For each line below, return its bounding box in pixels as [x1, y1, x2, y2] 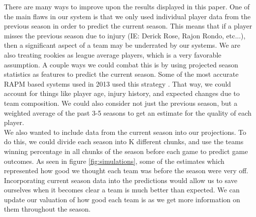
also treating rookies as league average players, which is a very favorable [4, 49, 222, 60]
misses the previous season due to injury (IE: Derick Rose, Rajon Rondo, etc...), [4, 30, 246, 40]
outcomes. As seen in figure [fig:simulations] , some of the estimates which [4, 155, 224, 166]
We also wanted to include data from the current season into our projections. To [4, 126, 247, 137]
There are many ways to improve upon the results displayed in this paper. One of [4, 1, 250, 11]
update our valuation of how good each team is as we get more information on [4, 194, 240, 204]
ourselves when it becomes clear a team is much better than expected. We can [4, 185, 240, 195]
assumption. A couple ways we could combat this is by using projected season [4, 59, 238, 69]
